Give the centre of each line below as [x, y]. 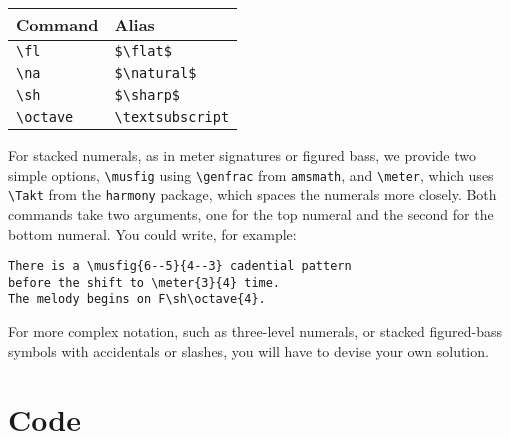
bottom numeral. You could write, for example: [152, 233]
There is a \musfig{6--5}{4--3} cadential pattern [180, 266]
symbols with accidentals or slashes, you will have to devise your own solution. [248, 350]
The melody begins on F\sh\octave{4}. [137, 299]
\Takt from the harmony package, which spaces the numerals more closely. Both [252, 194]
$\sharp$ [147, 95]
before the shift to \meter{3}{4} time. [144, 282]
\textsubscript [172, 117]
